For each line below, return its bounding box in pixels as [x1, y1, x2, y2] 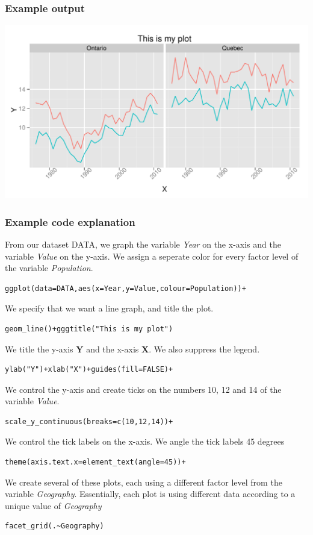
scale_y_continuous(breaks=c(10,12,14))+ [5, 417, 173, 426]
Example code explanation [5, 214, 135, 229]
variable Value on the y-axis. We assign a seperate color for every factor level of [5, 249, 299, 262]
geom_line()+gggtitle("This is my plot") [5, 324, 173, 333]
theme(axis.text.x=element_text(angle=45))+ [5, 458, 186, 467]
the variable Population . [5, 261, 93, 274]
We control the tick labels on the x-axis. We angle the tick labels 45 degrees [5, 435, 285, 448]
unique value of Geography [5, 499, 102, 512]
